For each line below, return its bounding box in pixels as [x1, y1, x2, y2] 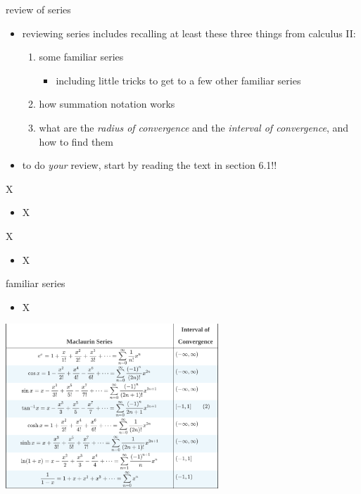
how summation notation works [39, 96, 175, 111]
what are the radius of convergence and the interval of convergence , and [39, 120, 349, 134]
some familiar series [39, 49, 124, 64]
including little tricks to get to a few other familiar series [56, 72, 301, 87]
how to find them [39, 134, 113, 148]
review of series [6, 2, 71, 16]
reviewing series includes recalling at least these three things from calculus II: [22, 25, 356, 40]
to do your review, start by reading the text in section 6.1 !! [22, 158, 277, 172]
